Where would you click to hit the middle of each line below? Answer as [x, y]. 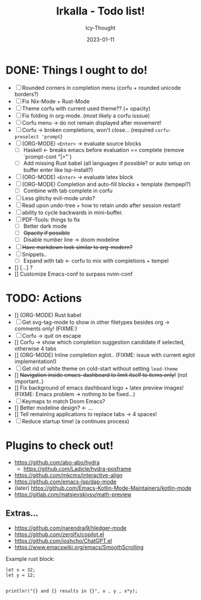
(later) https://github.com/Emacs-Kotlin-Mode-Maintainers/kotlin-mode [103, 488]
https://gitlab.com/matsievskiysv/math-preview [73, 494]
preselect [27, 137]
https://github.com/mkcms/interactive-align [68, 475]
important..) [29, 382]
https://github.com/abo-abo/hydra [57, 462]
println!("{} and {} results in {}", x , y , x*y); [72, 591]
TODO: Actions [44, 298]
